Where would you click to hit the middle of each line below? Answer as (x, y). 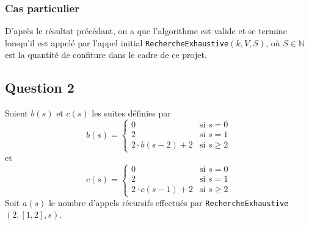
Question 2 (40, 87)
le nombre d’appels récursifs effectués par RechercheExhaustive (169, 202)
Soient (16, 113)
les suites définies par (131, 113)
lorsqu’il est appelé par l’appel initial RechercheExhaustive (117, 42)
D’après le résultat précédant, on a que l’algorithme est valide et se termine (146, 31)
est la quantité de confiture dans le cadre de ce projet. (106, 55)
